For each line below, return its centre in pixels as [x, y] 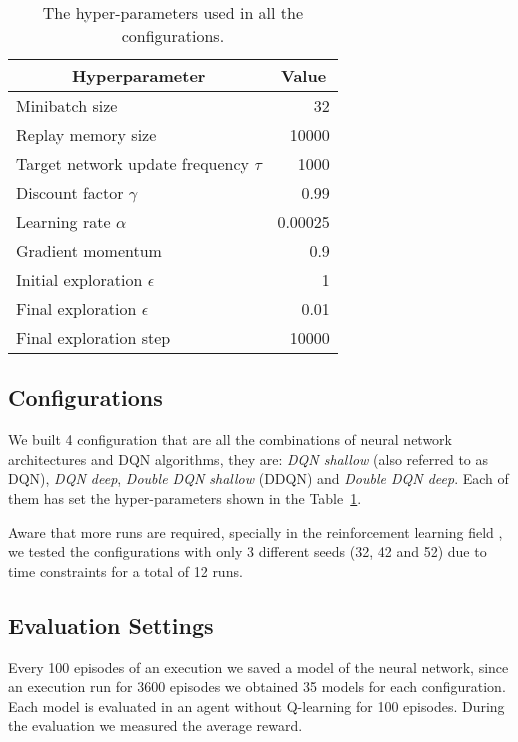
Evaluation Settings [111, 624]
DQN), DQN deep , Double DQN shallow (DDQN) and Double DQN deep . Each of [258, 478]
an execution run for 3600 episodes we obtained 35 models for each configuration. [257, 686]
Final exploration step [93, 337]
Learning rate [63, 221]
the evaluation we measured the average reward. [155, 725]
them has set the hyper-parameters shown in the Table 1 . [185, 497]
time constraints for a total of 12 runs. [125, 570]
